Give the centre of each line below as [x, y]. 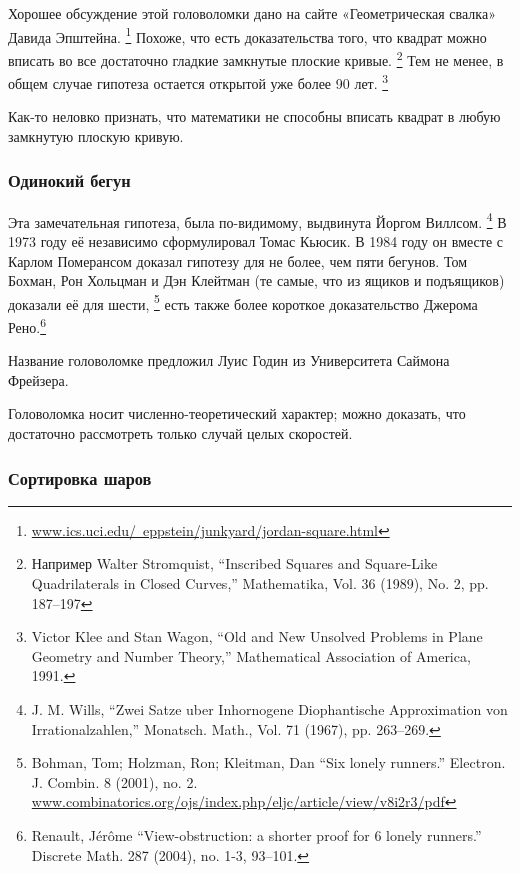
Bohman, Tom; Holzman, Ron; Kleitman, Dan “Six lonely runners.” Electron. [268, 762]
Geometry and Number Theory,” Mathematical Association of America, [251, 655]
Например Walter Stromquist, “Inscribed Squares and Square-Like [234, 563]
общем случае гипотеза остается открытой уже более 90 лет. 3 [198, 81]
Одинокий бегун [69, 180]
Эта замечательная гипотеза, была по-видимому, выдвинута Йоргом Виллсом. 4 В [257, 220]
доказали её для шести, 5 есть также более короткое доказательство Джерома [243, 302]
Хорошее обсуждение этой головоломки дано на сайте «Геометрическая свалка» [252, 13]
